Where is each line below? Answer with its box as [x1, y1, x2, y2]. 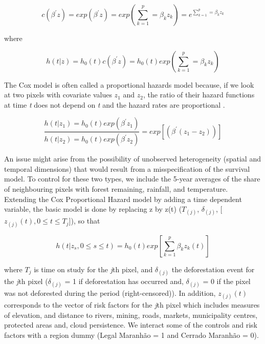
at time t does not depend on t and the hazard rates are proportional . [4, 99, 225, 110]
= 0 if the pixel [203, 275, 251, 286]
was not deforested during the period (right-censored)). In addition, [4, 287, 216, 298]
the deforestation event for [171, 264, 255, 274]
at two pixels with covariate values [4, 89, 112, 100]
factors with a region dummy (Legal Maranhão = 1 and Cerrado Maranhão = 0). [4, 329, 259, 340]
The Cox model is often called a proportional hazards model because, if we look [4, 79, 254, 90]
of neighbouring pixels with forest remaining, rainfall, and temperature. [4, 184, 228, 194]
